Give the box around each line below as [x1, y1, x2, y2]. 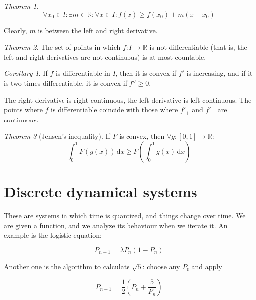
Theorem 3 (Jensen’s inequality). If [4, 131, 110, 141]
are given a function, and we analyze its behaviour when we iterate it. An [4, 220, 228, 230]
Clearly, [4, 25, 27, 35]
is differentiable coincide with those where [51, 104, 178, 115]
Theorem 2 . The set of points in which [4, 42, 121, 52]
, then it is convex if [115, 68, 177, 78]
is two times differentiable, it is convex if [4, 77, 127, 88]
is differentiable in [55, 68, 110, 78]
